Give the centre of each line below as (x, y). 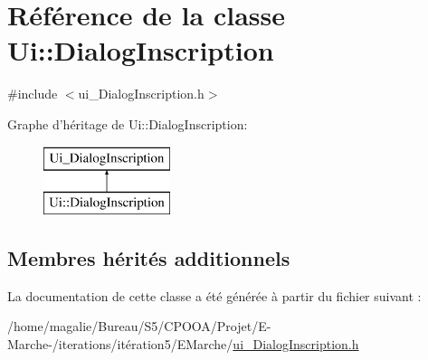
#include (33, 94)
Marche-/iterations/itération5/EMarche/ (120, 344)
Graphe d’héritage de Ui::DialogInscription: (128, 123)
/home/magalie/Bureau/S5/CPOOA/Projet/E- (139, 326)
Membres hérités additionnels (149, 258)
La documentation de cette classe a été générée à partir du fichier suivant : (214, 295)
